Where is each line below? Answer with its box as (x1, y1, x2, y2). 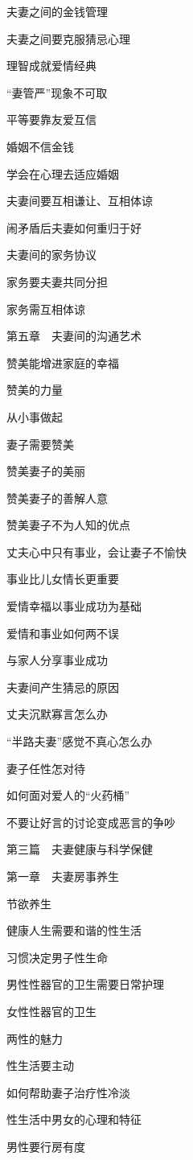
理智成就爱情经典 (6, 57, 96, 74)
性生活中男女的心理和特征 (6, 1111, 142, 1128)
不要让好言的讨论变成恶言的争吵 (6, 813, 175, 830)
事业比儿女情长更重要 (6, 570, 119, 587)
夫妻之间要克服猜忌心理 (6, 30, 130, 47)
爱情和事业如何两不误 (6, 624, 119, 641)
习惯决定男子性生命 (6, 948, 108, 965)
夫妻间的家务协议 (6, 246, 96, 263)
